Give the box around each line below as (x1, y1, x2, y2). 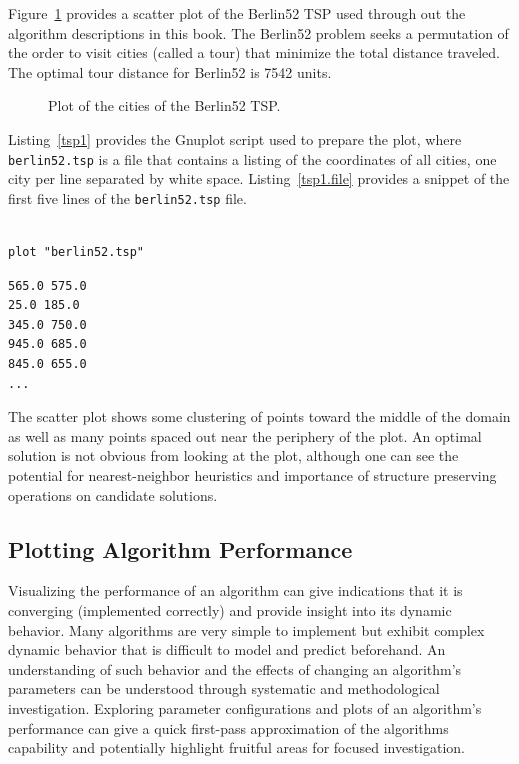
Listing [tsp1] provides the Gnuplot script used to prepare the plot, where (8, 128, 462, 149)
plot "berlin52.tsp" (8, 245, 145, 260)
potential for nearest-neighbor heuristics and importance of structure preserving (8, 465, 497, 485)
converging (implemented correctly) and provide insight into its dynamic (8, 599, 452, 620)
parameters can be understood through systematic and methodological (8, 678, 440, 699)
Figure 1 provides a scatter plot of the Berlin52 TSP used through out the (8, 3, 466, 23)
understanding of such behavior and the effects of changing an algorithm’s (8, 658, 462, 679)
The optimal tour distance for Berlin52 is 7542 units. (8, 61, 332, 82)
